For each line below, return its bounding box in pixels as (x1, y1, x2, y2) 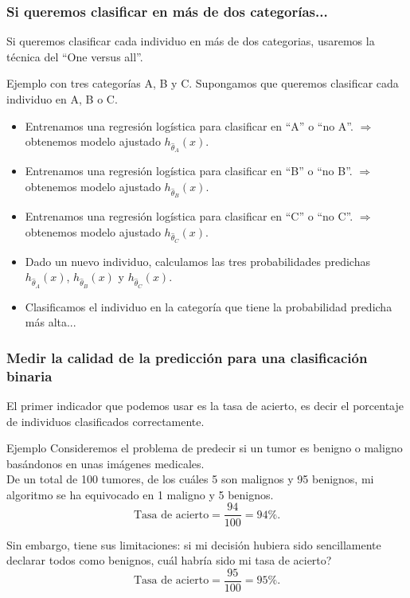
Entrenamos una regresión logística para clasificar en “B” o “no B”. (25, 162, 353, 179)
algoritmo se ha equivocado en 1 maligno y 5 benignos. (6, 486, 274, 502)
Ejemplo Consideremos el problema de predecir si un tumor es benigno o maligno (6, 440, 403, 456)
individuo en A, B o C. (6, 91, 118, 107)
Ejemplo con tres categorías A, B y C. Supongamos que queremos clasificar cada (6, 75, 399, 92)
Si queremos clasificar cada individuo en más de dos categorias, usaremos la (6, 33, 375, 49)
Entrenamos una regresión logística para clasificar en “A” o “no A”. (25, 117, 353, 134)
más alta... (25, 314, 76, 330)
